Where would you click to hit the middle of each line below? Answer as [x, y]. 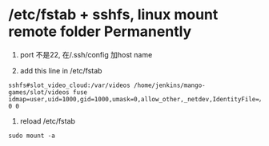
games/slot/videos [39, 92]
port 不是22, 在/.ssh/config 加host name [86, 54]
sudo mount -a [32, 136]
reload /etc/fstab [48, 120]
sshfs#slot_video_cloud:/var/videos [69, 85]
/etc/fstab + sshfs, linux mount [113, 15]
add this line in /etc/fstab [61, 70]
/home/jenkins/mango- [169, 85]
